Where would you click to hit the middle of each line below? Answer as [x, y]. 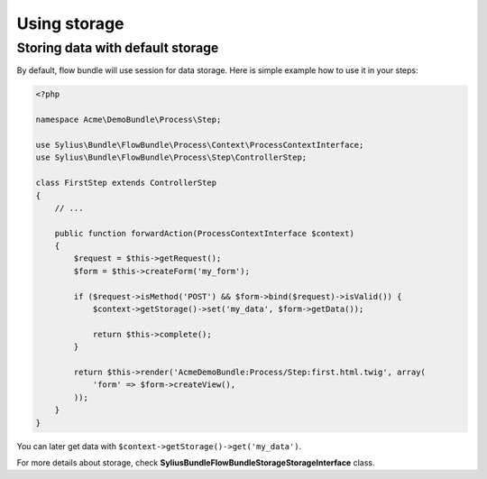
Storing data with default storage [118, 48]
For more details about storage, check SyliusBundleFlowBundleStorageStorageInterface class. [196, 462]
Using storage [70, 23]
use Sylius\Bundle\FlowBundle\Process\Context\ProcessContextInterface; [200, 145]
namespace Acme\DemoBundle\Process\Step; [129, 120]
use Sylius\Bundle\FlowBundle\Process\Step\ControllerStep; [171, 157]
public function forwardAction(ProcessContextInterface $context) [205, 233]
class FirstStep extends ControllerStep [126, 183]
